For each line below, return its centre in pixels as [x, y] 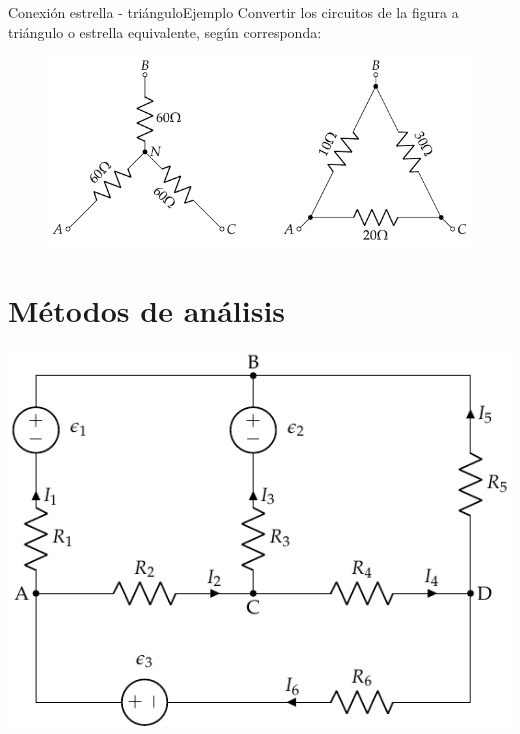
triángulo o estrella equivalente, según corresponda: [165, 31]
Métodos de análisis [147, 310]
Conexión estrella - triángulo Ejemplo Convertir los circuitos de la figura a [233, 12]
